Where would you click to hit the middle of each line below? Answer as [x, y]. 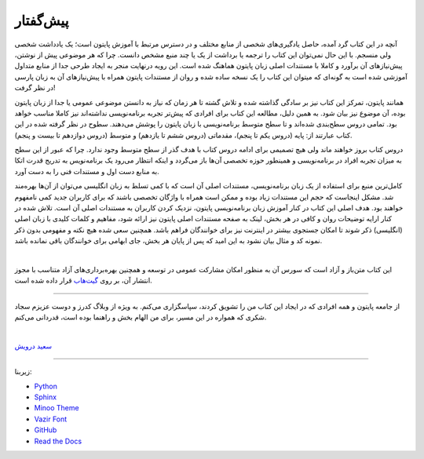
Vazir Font [51, 419]
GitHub [46, 430]
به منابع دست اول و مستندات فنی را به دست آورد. [87, 171]
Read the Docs [58, 441]
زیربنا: [23, 372]
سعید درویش [33, 346]
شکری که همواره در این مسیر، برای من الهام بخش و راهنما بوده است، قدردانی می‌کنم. [141, 317]
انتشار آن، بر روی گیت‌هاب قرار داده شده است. [83, 280]
